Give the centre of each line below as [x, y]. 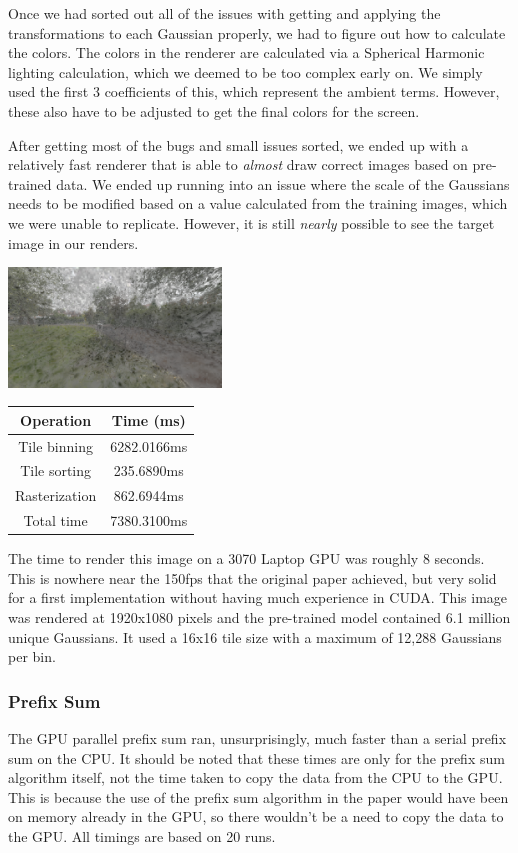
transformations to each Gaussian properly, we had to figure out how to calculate [257, 32]
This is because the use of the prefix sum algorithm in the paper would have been [258, 796]
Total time [55, 520]
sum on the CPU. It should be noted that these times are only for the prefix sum [256, 757]
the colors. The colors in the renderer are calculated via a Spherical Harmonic [246, 52]
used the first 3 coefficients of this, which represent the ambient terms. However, [254, 91]
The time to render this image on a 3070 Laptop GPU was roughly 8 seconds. [246, 558]
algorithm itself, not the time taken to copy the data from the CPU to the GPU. [255, 777]
